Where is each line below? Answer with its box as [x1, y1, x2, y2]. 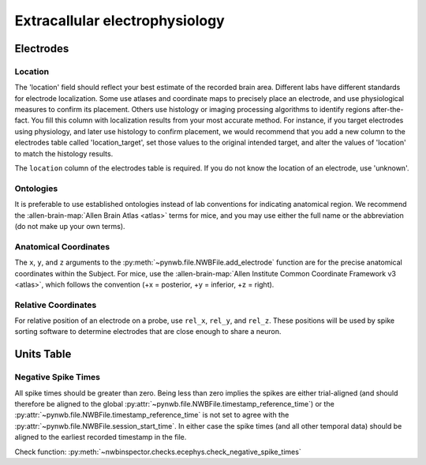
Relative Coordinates [14, 299, 97, 310]
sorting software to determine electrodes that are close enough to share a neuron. [14, 327, 282, 336]
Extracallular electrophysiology [14, 12, 225, 29]
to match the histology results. [14, 148, 114, 158]
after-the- [372, 105, 404, 114]
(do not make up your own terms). [14, 221, 125, 231]
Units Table [14, 347, 72, 361]
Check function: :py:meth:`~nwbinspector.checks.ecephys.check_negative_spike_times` [14, 447, 301, 456]
